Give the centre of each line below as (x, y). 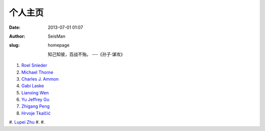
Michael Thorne (37, 72)
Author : (17, 36)
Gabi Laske (33, 86)
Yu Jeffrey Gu (35, 100)
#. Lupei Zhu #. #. (27, 122)
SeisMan (57, 36)
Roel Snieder (34, 65)
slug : (14, 45)
